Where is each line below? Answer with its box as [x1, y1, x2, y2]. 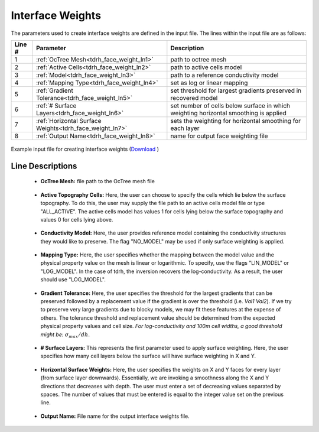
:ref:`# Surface [35, 101, 77, 109]
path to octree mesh [170, 55, 227, 63]
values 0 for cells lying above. [40, 216, 113, 223]
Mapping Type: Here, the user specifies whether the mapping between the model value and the [40, 251, 275, 258]
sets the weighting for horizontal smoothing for [170, 116, 301, 125]
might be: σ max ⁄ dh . [40, 331, 90, 339]
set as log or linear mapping [170, 79, 248, 87]
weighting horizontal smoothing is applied [170, 109, 287, 117]
